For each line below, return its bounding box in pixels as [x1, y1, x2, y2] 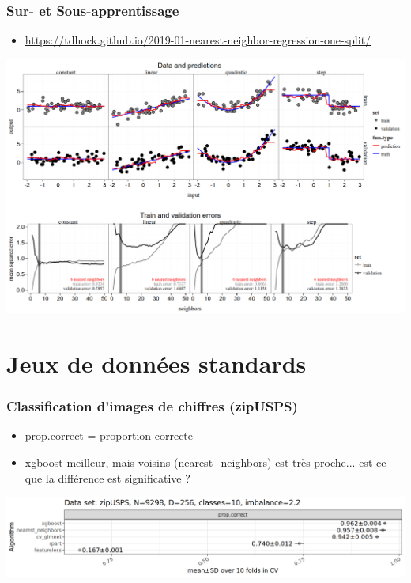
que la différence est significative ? [25, 469, 190, 486]
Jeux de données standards [6, 346, 307, 379]
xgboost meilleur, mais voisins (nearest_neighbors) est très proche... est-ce [25, 453, 386, 470]
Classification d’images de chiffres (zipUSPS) [6, 396, 298, 416]
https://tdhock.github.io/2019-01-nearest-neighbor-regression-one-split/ [25, 32, 371, 48]
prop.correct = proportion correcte [25, 427, 194, 444]
